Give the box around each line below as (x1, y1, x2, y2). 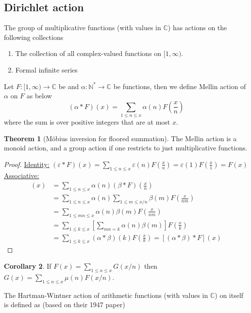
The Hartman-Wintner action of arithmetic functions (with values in (4, 290, 208, 300)
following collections (4, 32, 64, 42)
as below (26, 91, 52, 101)
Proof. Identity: (4, 159, 50, 169)
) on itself (215, 290, 244, 300)
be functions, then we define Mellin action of (113, 81, 246, 91)
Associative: (4, 170, 39, 180)
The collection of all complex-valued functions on (15, 48, 162, 58)
